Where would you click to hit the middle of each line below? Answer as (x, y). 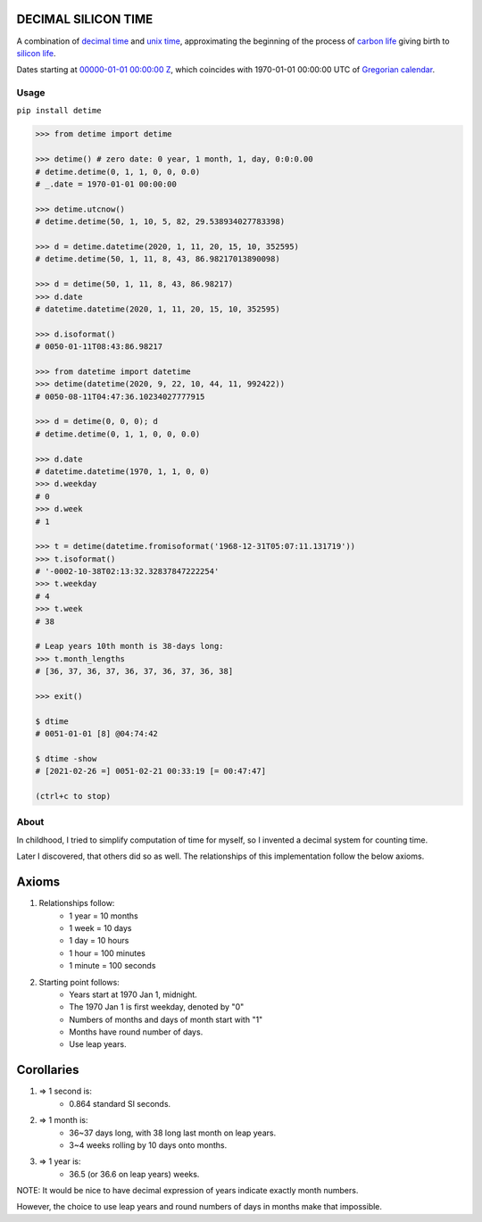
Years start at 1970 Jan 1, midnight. (133, 994)
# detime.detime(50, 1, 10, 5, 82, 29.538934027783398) (160, 222)
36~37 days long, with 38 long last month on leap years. (173, 1133)
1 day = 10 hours (99, 941)
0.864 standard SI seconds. (120, 1103)
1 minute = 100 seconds (112, 966)
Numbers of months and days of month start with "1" (166, 1019)
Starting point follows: (79, 982)
